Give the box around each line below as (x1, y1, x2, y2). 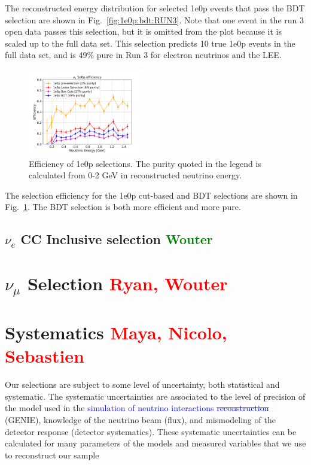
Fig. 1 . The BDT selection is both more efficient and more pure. (5, 200, 241, 213)
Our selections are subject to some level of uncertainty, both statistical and (5, 378, 280, 391)
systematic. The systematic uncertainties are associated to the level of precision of (5, 390, 306, 402)
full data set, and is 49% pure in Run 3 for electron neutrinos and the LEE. (5, 48, 282, 61)
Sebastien (5, 344, 85, 368)
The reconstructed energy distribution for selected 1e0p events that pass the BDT (5, 2, 305, 14)
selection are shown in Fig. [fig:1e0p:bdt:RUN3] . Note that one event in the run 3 (5, 13, 304, 26)
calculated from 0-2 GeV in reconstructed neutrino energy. (29, 169, 242, 181)
